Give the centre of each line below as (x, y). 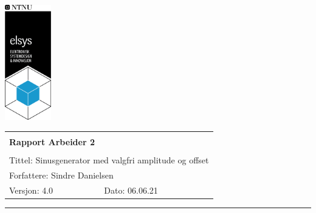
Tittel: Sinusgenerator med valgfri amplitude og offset (109, 159)
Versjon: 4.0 (31, 190)
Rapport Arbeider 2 (52, 141)
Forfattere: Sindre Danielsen (61, 175)
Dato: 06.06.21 (131, 190)
